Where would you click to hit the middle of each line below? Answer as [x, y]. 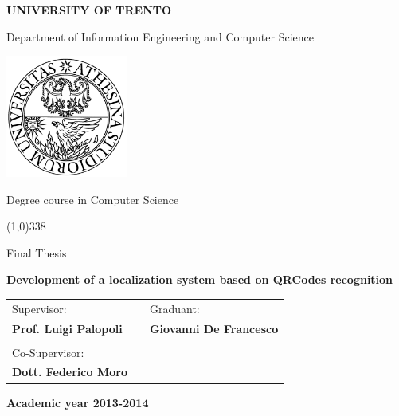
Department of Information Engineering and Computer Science [160, 36]
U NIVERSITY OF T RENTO [89, 10]
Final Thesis [37, 252]
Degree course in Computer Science [93, 199]
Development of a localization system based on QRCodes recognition [200, 279]
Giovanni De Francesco [214, 328]
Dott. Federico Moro [70, 372]
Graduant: [174, 308]
